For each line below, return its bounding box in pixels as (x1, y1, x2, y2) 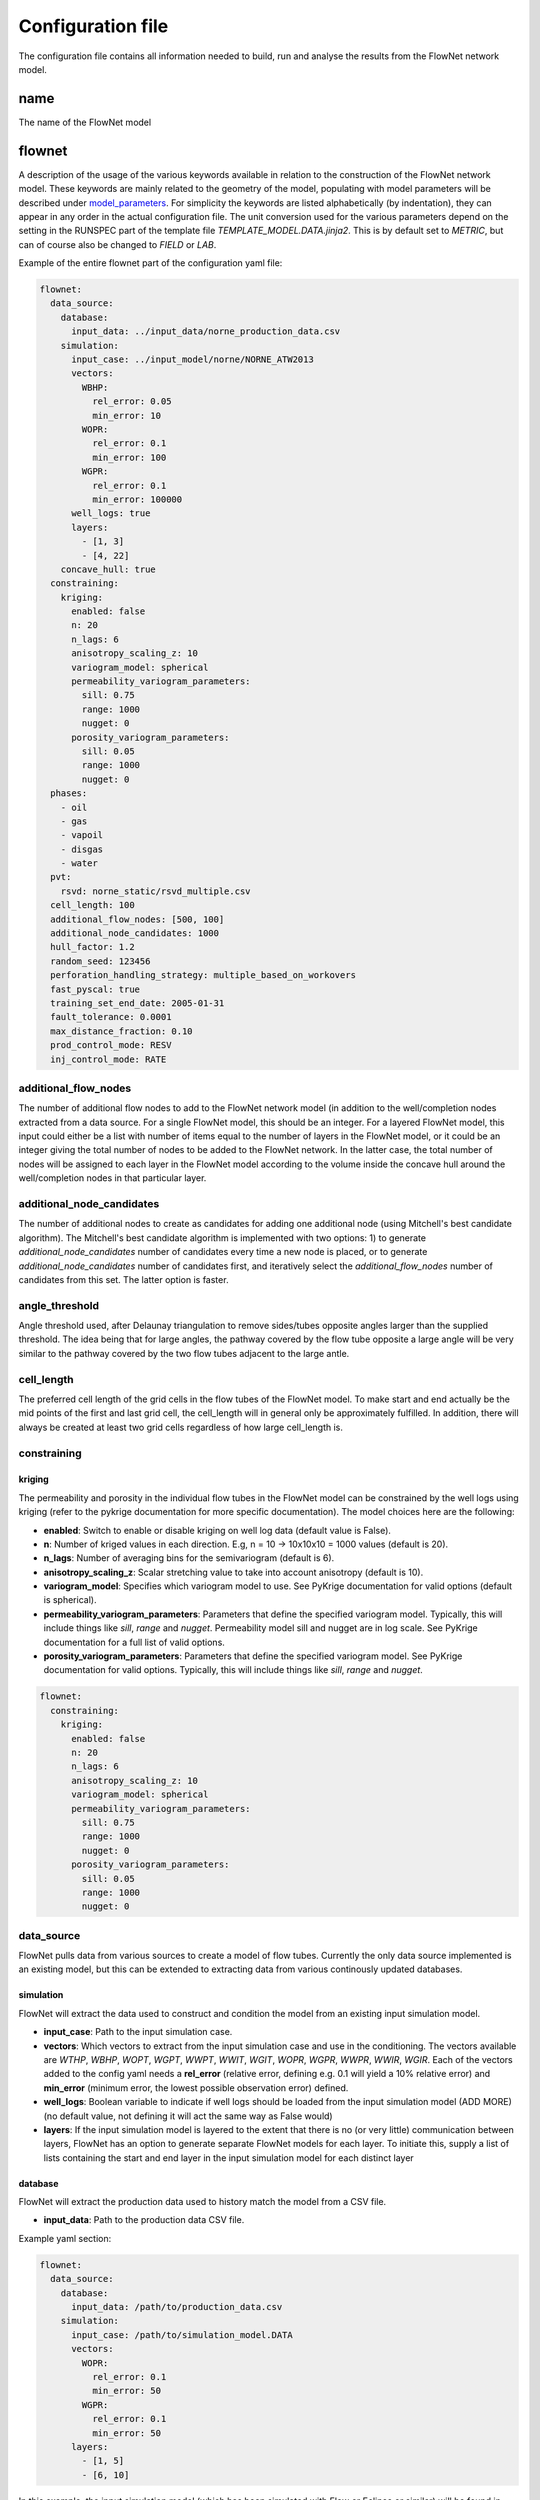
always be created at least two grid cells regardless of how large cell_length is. (18, 1421, 344, 1433)
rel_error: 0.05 (91, 396, 172, 407)
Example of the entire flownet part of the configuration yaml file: (18, 257, 283, 269)
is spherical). (43, 1594, 97, 1606)
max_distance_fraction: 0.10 (50, 1025, 194, 1037)
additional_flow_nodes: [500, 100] (50, 913, 225, 925)
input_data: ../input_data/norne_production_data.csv (71, 326, 341, 337)
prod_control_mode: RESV (50, 1040, 172, 1051)
